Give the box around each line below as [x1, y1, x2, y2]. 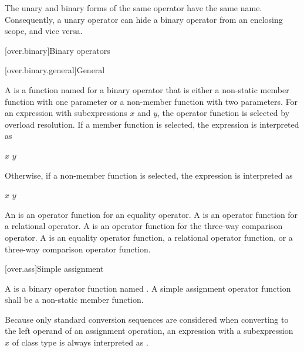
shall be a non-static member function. [5, 293, 144, 306]
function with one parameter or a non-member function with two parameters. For [5, 95, 298, 107]
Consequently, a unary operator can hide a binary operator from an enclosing [5, 13, 283, 25]
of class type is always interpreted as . [12, 336, 148, 348]
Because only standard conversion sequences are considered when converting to [5, 313, 289, 325]
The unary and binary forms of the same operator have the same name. [5, 2, 262, 13]
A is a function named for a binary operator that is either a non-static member [5, 83, 289, 95]
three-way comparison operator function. [5, 242, 151, 255]
